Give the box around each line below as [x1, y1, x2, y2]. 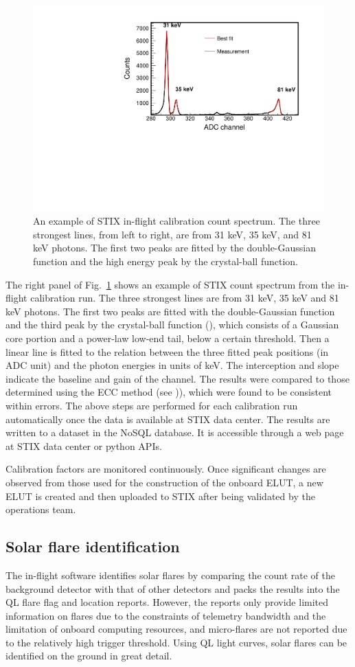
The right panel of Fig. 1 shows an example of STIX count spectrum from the [5, 277, 335, 291]
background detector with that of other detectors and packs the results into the [5, 581, 340, 596]
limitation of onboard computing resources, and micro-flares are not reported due [5, 622, 347, 636]
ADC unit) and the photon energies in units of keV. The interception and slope [5, 358, 339, 372]
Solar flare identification [5, 536, 180, 557]
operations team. [5, 502, 76, 517]
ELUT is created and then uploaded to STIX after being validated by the [5, 488, 315, 503]
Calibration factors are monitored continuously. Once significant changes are [5, 462, 326, 476]
